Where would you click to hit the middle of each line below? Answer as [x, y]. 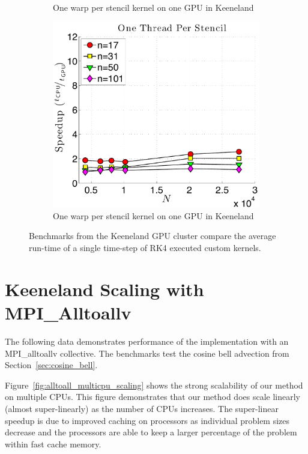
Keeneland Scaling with [104, 289]
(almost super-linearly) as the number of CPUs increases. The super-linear [142, 408]
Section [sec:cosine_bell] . [51, 365]
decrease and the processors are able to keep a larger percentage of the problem [151, 432]
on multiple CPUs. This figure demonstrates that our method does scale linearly [152, 397]
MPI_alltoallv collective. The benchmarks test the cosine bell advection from [147, 353]
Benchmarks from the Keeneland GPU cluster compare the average [152, 236]
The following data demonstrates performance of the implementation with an [147, 341]
